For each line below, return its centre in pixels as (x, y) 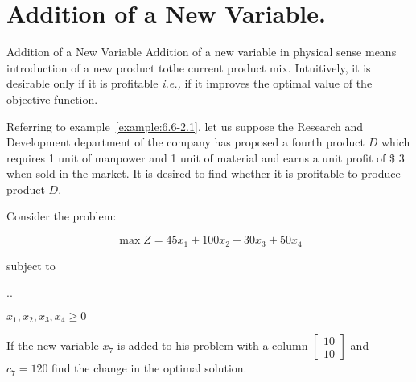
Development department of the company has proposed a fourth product (186, 142)
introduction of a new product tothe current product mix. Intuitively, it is (189, 67)
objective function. (52, 99)
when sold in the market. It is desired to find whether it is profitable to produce (204, 173)
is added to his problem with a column (212, 345)
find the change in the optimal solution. (149, 368)
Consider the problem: (62, 216)
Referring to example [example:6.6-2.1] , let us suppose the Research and (185, 126)
